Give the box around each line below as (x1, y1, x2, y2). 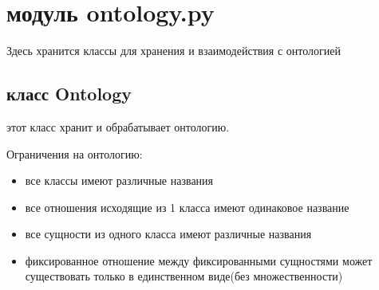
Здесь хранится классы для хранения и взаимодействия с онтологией (6, 42, 341, 59)
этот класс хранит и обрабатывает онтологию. (6, 118, 230, 135)
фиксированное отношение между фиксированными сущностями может (25, 252, 373, 268)
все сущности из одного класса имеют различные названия (25, 225, 312, 242)
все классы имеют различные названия (25, 172, 214, 189)
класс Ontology (6, 81, 132, 106)
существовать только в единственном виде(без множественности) (25, 268, 343, 284)
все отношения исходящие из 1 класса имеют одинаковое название (25, 198, 349, 215)
